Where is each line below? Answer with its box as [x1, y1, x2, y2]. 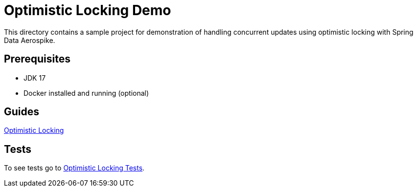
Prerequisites [4, 53, 70, 65]
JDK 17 [23, 73, 46, 82]
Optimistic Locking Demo [4, 2, 171, 19]
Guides [4, 106, 40, 118]
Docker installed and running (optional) [23, 88, 149, 97]
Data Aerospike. [4, 36, 55, 44]
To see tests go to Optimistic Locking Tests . [4, 164, 145, 172]
